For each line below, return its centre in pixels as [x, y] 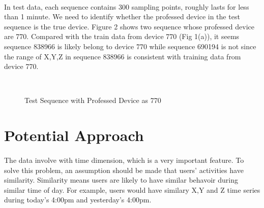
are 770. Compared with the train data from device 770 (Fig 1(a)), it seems [122, 36]
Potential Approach [74, 135]
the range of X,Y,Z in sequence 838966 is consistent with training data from [123, 56]
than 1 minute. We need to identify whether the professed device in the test [122, 16]
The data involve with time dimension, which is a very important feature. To [124, 160]
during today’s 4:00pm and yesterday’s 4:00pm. [78, 200]
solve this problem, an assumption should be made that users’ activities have [124, 170]
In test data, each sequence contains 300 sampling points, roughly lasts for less [127, 6]
